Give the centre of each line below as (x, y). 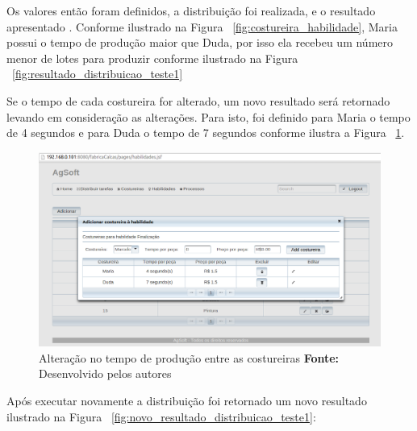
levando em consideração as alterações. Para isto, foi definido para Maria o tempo (208, 116)
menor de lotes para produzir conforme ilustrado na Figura (152, 58)
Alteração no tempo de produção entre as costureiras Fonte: (189, 357)
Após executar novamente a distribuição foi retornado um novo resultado (187, 400)
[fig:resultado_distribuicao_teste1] (98, 74)
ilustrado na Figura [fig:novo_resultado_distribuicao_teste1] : (161, 416)
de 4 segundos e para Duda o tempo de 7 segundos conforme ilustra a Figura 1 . (206, 133)
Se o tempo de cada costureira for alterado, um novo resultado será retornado (198, 100)
